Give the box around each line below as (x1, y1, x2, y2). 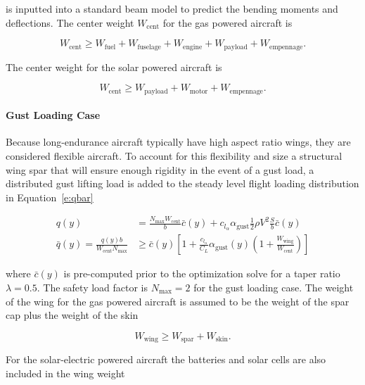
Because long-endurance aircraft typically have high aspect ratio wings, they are (6, 134, 351, 149)
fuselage (137, 43, 161, 51)
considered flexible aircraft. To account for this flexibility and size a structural (6, 149, 342, 163)
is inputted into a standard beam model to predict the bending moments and (6, 1, 338, 15)
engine (183, 43, 203, 51)
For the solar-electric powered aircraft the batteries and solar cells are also (6, 352, 326, 367)
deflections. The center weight (6, 15, 134, 30)
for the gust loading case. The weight (193, 279, 354, 294)
